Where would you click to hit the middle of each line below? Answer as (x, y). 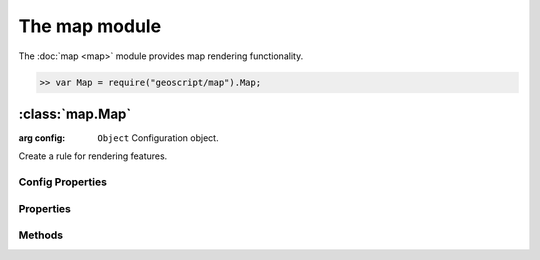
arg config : (42, 138)
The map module (90, 26)
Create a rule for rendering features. (93, 156)
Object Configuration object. (158, 138)
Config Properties (62, 182)
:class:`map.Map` (75, 113)
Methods (41, 235)
